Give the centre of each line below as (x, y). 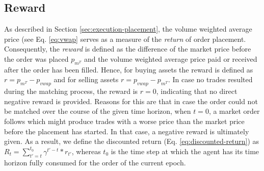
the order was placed (36, 58)
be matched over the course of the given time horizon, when (98, 111)
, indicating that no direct (197, 91)
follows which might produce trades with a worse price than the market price (124, 121)
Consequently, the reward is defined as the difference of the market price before (128, 49)
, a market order (234, 111)
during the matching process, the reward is (71, 91)
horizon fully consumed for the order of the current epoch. (95, 162)
